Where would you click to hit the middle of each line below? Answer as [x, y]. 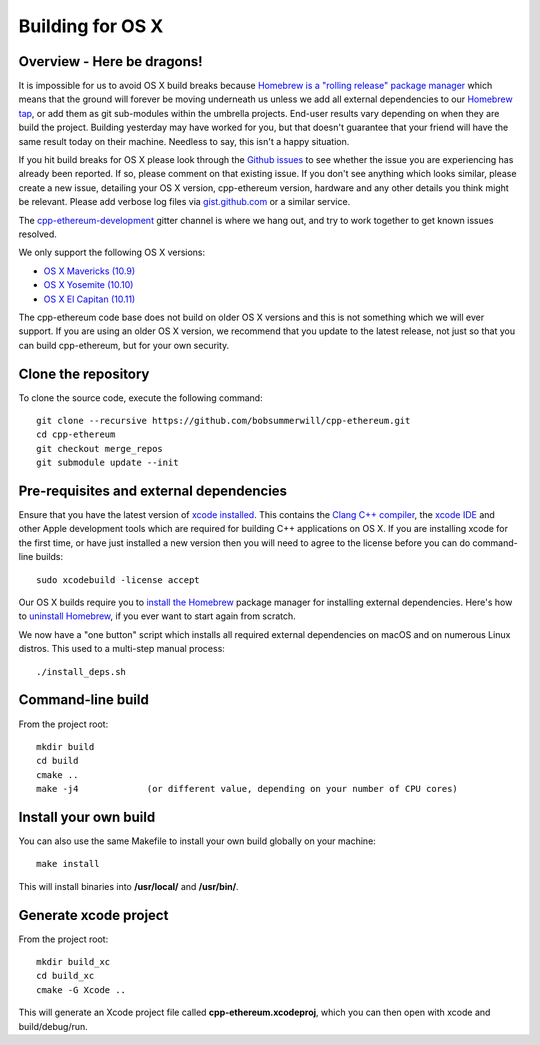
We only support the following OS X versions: [112, 252]
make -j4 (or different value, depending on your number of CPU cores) [247, 789]
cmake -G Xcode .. [81, 989]
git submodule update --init [107, 463]
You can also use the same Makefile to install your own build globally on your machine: [197, 841]
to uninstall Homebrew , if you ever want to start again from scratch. [157, 616]
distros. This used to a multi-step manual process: [121, 649]
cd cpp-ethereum [76, 434]
